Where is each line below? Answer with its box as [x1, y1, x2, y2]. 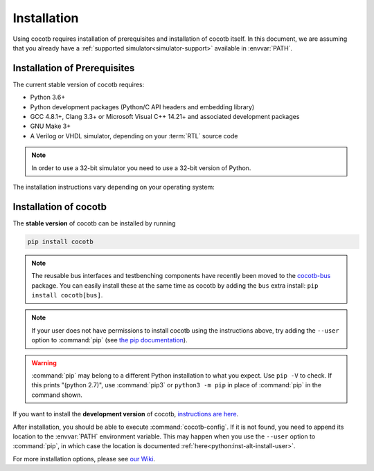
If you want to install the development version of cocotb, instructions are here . [12, 410, 239, 418]
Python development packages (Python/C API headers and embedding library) [30, 102, 255, 111]
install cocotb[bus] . [31, 291, 103, 299]
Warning [31, 358, 57, 367]
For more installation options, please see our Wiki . [12, 454, 156, 463]
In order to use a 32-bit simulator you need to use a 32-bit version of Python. [31, 163, 251, 172]
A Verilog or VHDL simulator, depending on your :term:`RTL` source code [30, 131, 238, 140]
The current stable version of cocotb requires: [12, 80, 145, 89]
